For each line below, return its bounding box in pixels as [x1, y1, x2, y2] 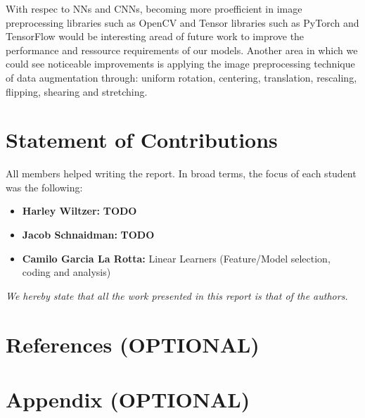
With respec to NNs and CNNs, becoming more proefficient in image [6, 1, 302, 15]
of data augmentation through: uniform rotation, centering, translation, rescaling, [6, 70, 357, 84]
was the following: [6, 179, 83, 194]
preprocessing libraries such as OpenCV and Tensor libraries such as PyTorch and [6, 15, 359, 30]
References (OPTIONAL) [6, 329, 260, 358]
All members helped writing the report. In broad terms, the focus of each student [6, 166, 357, 181]
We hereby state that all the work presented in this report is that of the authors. [6, 288, 348, 303]
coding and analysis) [22, 265, 111, 279]
